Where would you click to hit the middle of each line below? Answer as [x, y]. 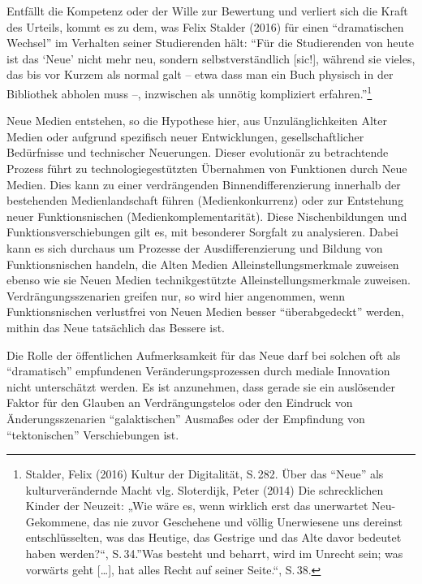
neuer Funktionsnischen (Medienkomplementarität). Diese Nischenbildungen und [207, 216]
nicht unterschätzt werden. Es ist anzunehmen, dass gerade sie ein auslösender [201, 386]
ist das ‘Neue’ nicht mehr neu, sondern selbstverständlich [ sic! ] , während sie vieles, [211, 58]
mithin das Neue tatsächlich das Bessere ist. [116, 327]
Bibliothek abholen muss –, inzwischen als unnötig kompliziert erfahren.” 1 [189, 92]
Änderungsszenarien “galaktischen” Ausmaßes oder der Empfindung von [186, 418]
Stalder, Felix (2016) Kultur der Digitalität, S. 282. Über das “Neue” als [205, 474]
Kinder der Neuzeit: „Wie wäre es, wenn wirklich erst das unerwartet [197, 506]
